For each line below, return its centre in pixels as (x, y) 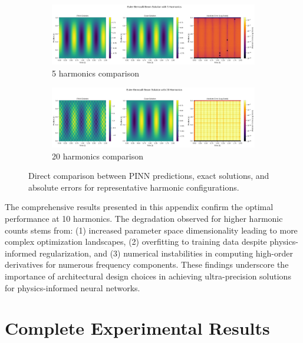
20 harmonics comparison (98, 156)
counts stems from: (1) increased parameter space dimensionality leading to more (151, 230)
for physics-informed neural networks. (73, 287)
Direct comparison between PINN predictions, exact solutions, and (149, 176)
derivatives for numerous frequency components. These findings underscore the (147, 264)
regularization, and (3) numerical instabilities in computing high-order (166, 253)
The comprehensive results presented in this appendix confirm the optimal (139, 207)
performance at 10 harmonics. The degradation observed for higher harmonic (144, 219)
